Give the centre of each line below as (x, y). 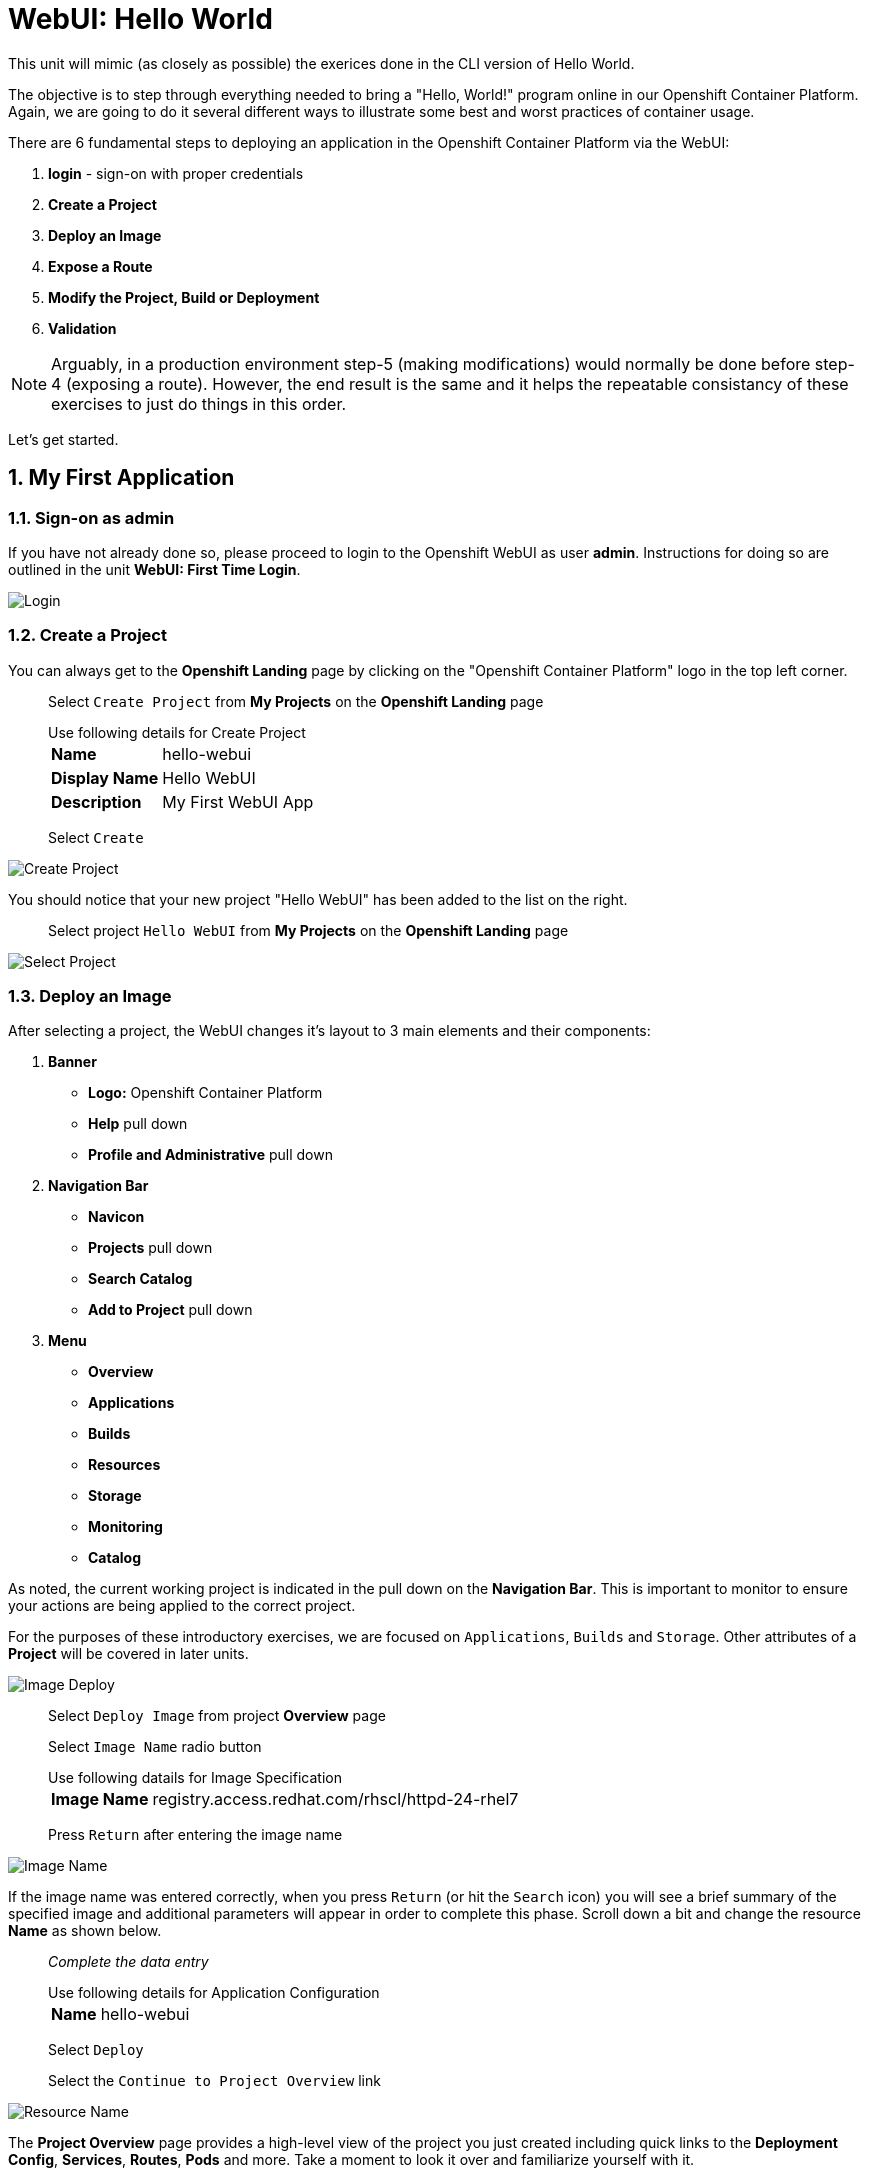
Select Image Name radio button (155, 1747)
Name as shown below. (85, 1931)
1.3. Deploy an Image (90, 996)
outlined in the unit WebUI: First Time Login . (154, 569)
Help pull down (138, 1124)
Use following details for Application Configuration (214, 1993)
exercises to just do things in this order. (199, 403)
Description (96, 801)
